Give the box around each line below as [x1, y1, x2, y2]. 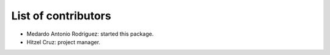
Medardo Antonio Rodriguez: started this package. [26, 30, 154, 37]
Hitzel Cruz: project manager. [26, 38, 101, 45]
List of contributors [11, 9, 111, 22]
